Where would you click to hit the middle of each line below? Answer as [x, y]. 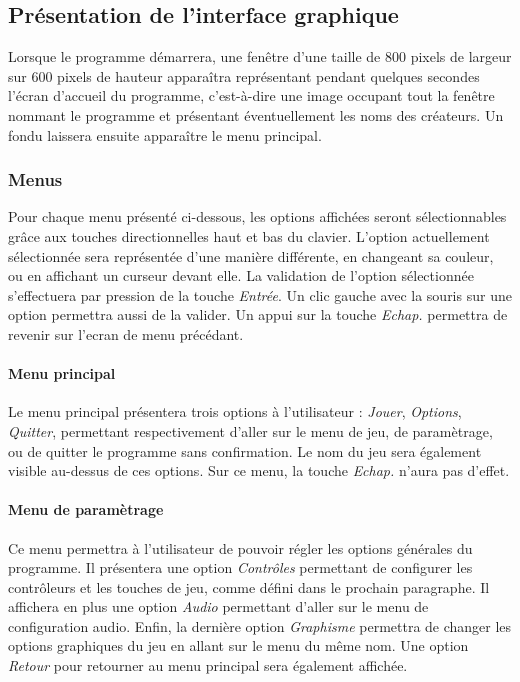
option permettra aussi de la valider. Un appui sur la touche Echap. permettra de [258, 314]
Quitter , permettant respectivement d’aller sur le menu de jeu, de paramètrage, [250, 430]
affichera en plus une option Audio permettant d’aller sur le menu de [218, 606]
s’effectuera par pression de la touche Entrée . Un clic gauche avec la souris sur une [260, 294]
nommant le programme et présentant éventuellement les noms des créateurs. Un [256, 114]
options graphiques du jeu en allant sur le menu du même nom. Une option [238, 645]
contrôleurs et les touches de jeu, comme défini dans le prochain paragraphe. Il [249, 586]
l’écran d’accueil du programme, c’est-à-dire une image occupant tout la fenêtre [251, 95]
